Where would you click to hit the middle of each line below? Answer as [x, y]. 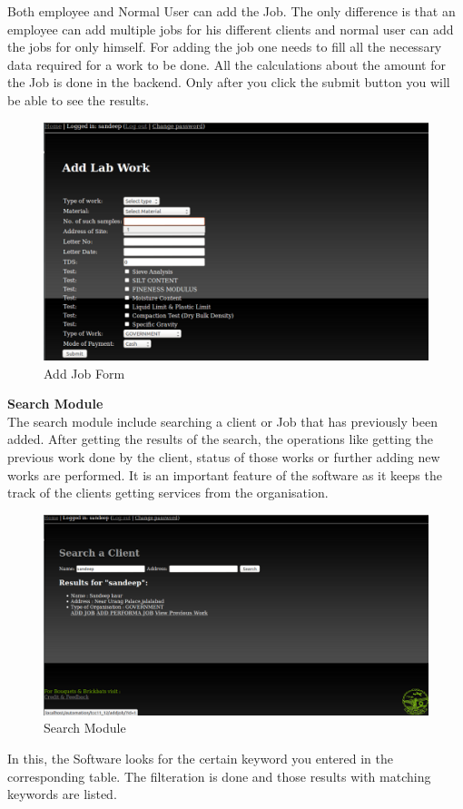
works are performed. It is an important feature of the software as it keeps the [225, 474]
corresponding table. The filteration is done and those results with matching [219, 776]
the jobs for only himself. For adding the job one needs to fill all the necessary [225, 47]
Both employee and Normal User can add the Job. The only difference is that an [231, 11]
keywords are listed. [62, 794]
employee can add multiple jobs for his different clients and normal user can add [231, 29]
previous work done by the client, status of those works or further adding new [224, 457]
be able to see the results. [79, 99]
